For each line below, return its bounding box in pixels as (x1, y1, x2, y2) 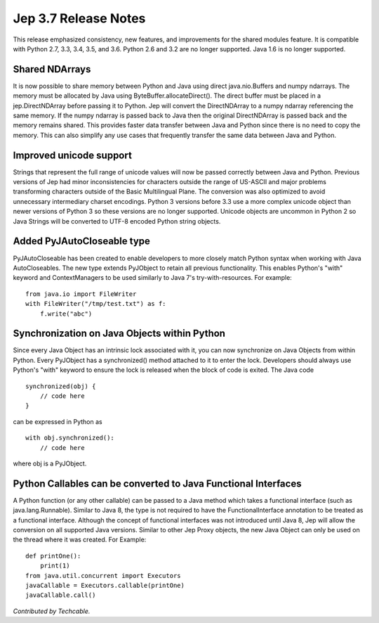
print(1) (39, 562, 70, 570)
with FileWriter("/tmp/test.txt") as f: (25, 300, 166, 308)
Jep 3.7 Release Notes (13, 11, 146, 26)
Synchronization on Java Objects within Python (13, 328, 226, 340)
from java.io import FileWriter (25, 290, 137, 298)
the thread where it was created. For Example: (13, 535, 147, 544)
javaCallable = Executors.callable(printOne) (25, 581, 185, 589)
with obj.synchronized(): (25, 434, 115, 442)
